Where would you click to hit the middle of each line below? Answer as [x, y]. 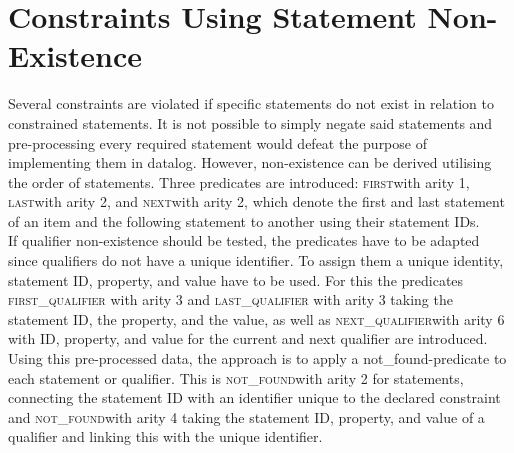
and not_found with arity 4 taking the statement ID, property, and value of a [246, 416]
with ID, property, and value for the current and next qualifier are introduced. [248, 338]
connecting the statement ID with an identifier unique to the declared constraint [254, 397]
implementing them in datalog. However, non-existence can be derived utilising [250, 162]
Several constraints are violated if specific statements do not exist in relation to [251, 103]
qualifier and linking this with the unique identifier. [165, 436]
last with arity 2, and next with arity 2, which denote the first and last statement [256, 201]
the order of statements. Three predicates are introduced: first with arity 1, [239, 181]
